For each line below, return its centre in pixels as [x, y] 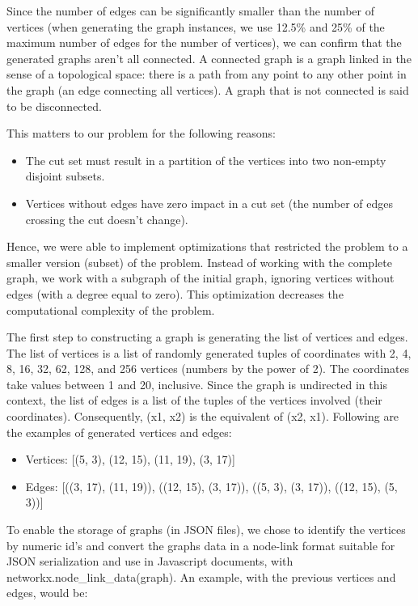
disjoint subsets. [65, 176]
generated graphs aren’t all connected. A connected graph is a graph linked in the [209, 58]
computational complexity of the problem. [111, 309]
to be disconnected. [54, 106]
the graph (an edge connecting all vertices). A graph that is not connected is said [208, 89]
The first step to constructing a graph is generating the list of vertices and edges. [207, 337]
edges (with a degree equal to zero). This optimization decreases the [175, 293]
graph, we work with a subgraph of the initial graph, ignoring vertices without [201, 278]
